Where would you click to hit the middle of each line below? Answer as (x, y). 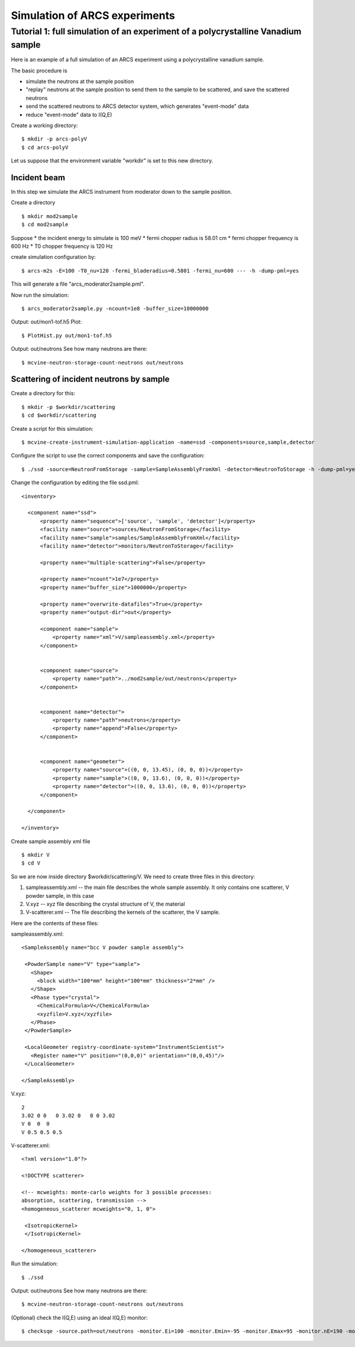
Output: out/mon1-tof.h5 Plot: (46, 322)
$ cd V (31, 863)
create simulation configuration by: (53, 257)
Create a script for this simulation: (52, 428)
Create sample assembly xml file (51, 841)
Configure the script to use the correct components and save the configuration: (108, 456)
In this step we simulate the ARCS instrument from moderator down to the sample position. (122, 192)
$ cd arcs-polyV (45, 147)
